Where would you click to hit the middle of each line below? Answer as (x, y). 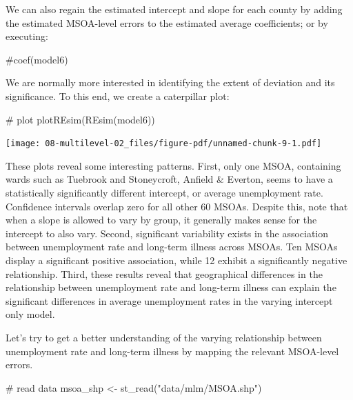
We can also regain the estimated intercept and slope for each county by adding (174, 9)
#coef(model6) (37, 59)
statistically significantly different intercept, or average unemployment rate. (164, 192)
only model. (30, 314)
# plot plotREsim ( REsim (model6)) (80, 119)
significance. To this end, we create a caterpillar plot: (118, 96)
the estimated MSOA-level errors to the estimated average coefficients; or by (167, 22)
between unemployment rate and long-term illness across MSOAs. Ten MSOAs (172, 247)
